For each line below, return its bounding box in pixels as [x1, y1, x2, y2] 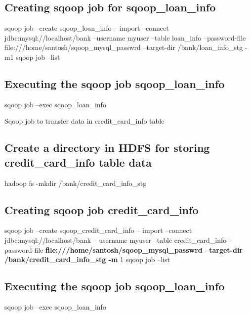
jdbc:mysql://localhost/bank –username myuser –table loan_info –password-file [4, 32, 246, 43]
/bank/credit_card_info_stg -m [4, 254, 118, 265]
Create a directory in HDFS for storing [4, 140, 210, 155]
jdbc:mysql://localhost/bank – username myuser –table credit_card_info [4, 234, 227, 245]
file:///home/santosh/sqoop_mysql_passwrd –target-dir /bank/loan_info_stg [4, 42, 243, 52]
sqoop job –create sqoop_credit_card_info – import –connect [4, 225, 192, 235]
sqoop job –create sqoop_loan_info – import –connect [4, 23, 169, 33]
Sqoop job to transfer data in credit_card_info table [4, 116, 165, 126]
